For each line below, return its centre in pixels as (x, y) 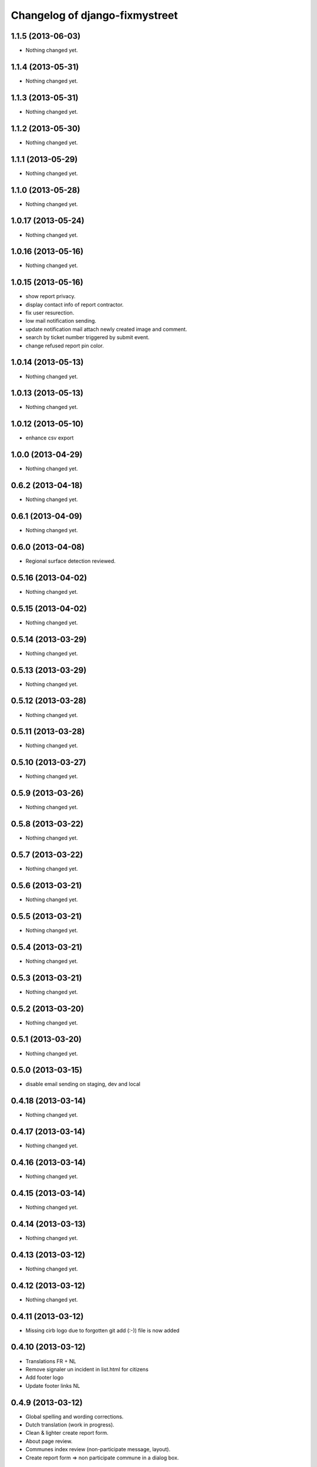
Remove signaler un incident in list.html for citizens (87, 1369)
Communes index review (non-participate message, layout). (98, 1449)
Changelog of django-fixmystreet (95, 15)
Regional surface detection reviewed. (70, 561)
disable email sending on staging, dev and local (83, 1084)
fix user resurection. (50, 313)
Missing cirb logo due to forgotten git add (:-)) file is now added (102, 1330)
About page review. (49, 1441)
